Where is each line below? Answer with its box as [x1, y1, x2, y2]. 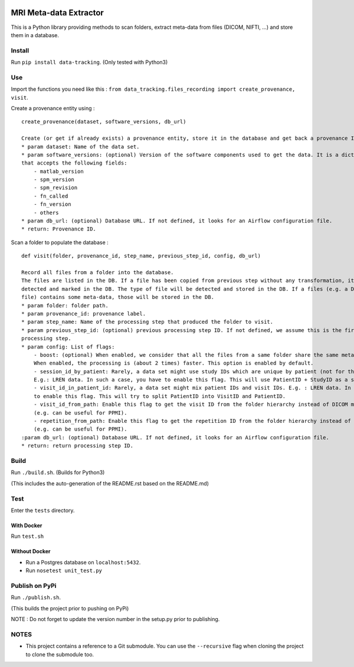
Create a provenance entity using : [11, 104, 95, 111]
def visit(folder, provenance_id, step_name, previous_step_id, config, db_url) [21, 252, 261, 259]
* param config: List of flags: [21, 343, 115, 350]
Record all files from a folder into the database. [21, 269, 174, 275]
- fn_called [33, 192, 68, 199]
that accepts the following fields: [21, 160, 127, 166]
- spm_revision [33, 185, 78, 191]
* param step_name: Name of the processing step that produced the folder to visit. [21, 318, 274, 326]
